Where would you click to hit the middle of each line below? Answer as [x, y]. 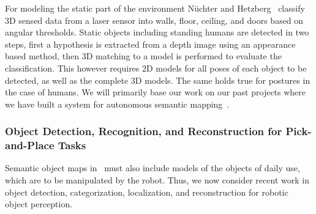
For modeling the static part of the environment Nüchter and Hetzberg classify [155, 8]
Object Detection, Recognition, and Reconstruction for [144, 131]
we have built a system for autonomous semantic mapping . [117, 104]
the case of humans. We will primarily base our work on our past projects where [156, 92]
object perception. [39, 204]
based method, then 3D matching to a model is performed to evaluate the [143, 56]
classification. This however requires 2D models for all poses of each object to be [156, 68]
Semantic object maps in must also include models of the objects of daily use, [152, 168]
